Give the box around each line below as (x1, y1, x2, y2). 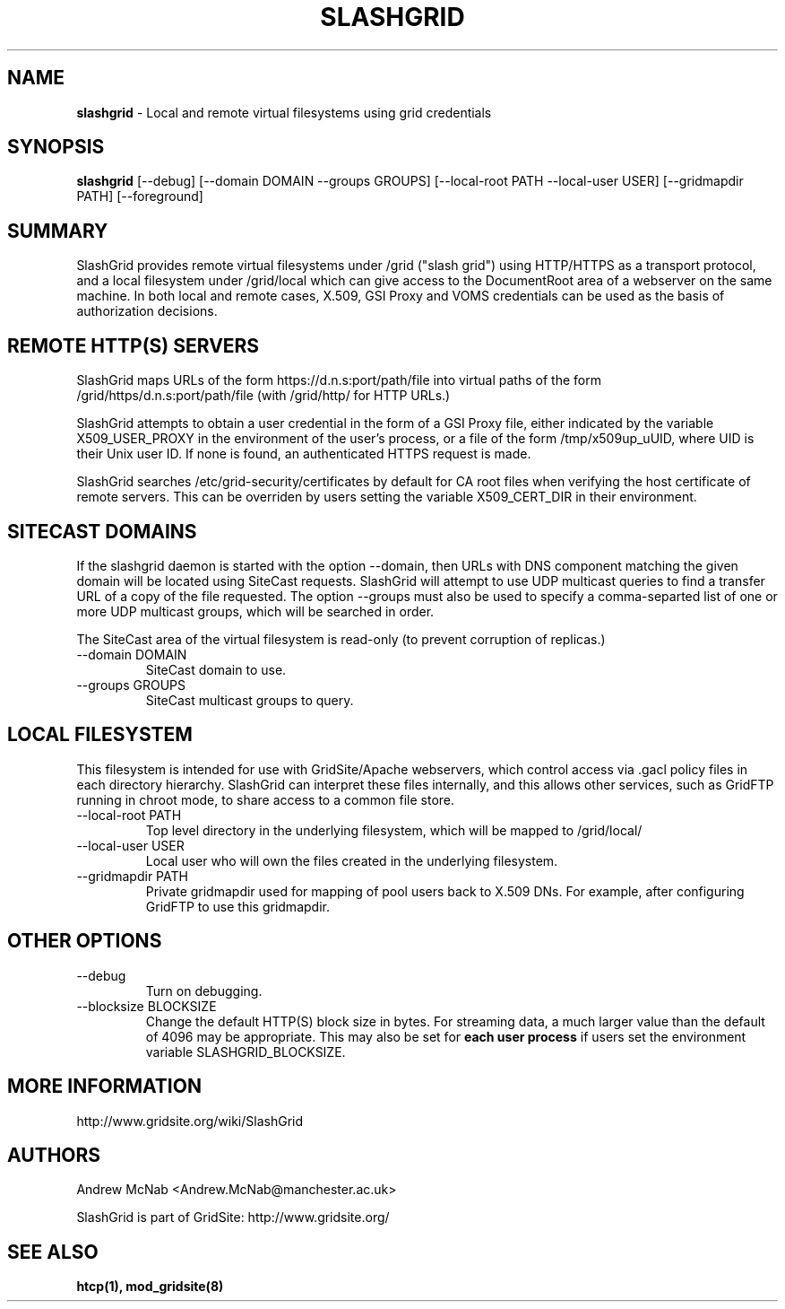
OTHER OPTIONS (7, 929, 162, 953)
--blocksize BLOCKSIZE (76, 998, 217, 1014)
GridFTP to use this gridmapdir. (145, 898, 330, 914)
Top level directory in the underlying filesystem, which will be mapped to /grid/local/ (145, 822, 643, 838)
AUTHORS (7, 1143, 101, 1166)
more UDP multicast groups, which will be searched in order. (76, 603, 435, 619)
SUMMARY (7, 219, 108, 242)
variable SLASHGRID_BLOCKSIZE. (145, 1043, 346, 1060)
